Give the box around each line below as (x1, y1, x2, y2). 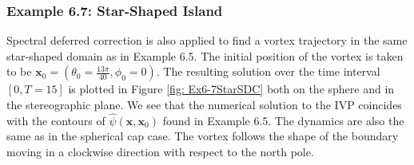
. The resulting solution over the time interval (156, 63, 380, 80)
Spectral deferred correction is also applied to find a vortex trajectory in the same (6, 32, 408, 49)
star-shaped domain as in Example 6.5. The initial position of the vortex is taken (6, 47, 404, 64)
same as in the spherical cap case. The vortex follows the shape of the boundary (6, 128, 399, 144)
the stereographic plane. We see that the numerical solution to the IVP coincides (6, 96, 402, 112)
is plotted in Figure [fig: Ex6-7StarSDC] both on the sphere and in (68, 81, 395, 97)
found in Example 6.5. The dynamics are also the (162, 112, 404, 128)
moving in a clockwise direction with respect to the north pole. (6, 143, 314, 159)
